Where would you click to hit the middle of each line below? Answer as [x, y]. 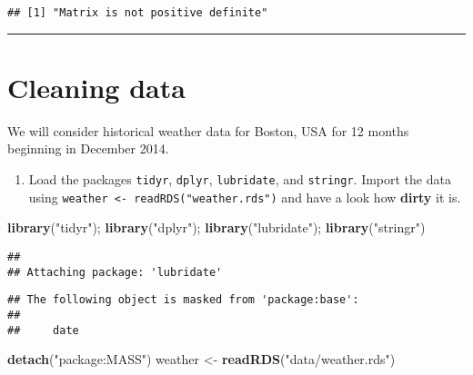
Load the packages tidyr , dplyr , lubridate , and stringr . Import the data [240, 178]
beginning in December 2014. [88, 148]
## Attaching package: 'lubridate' [115, 272]
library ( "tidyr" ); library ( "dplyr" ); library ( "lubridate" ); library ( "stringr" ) [216, 227]
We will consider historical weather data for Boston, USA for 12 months [208, 130]
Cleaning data [96, 87]
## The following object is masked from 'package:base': [183, 300]
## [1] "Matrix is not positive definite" [138, 13]
